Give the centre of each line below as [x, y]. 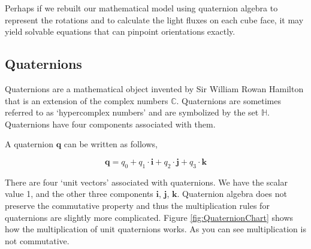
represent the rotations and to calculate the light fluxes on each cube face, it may [154, 19]
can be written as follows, [111, 144]
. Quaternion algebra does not [232, 194]
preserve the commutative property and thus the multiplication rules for [137, 205]
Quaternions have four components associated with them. [110, 124]
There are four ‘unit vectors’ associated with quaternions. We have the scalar [146, 182]
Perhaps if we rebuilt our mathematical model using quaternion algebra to [141, 8]
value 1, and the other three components [79, 194]
